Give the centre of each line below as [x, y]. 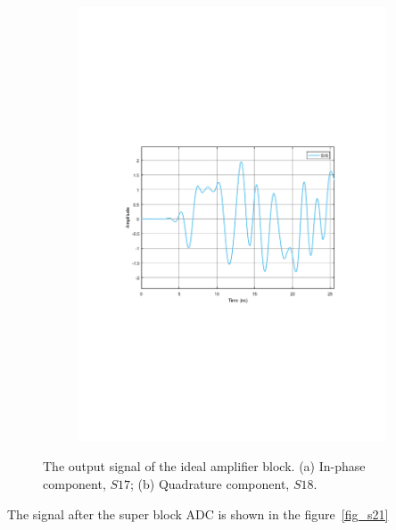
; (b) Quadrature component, [210, 483]
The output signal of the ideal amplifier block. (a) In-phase [204, 466]
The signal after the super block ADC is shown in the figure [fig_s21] [198, 513]
